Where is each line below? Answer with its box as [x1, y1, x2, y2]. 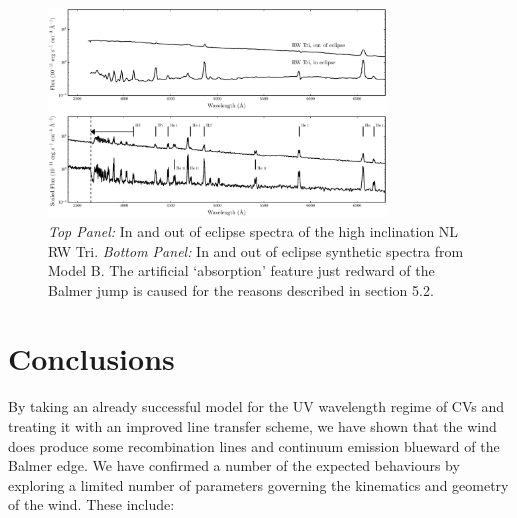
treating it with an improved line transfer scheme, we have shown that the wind [8, 416, 497, 437]
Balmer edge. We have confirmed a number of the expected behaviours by [8, 455, 460, 476]
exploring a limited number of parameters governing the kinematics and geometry [8, 474, 509, 495]
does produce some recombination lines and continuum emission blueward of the [8, 435, 500, 456]
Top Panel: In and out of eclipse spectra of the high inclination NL [48, 220, 459, 241]
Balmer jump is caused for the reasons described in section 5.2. [48, 279, 434, 300]
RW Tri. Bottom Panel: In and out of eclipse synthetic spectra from [48, 240, 464, 261]
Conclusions [8, 338, 175, 379]
